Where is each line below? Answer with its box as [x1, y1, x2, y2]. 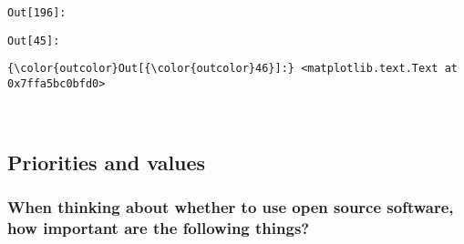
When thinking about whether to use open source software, [7, 195, 454, 218]
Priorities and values [7, 147, 206, 176]
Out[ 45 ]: [7, 34, 60, 47]
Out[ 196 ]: [7, 6, 67, 19]
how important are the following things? [7, 216, 310, 239]
